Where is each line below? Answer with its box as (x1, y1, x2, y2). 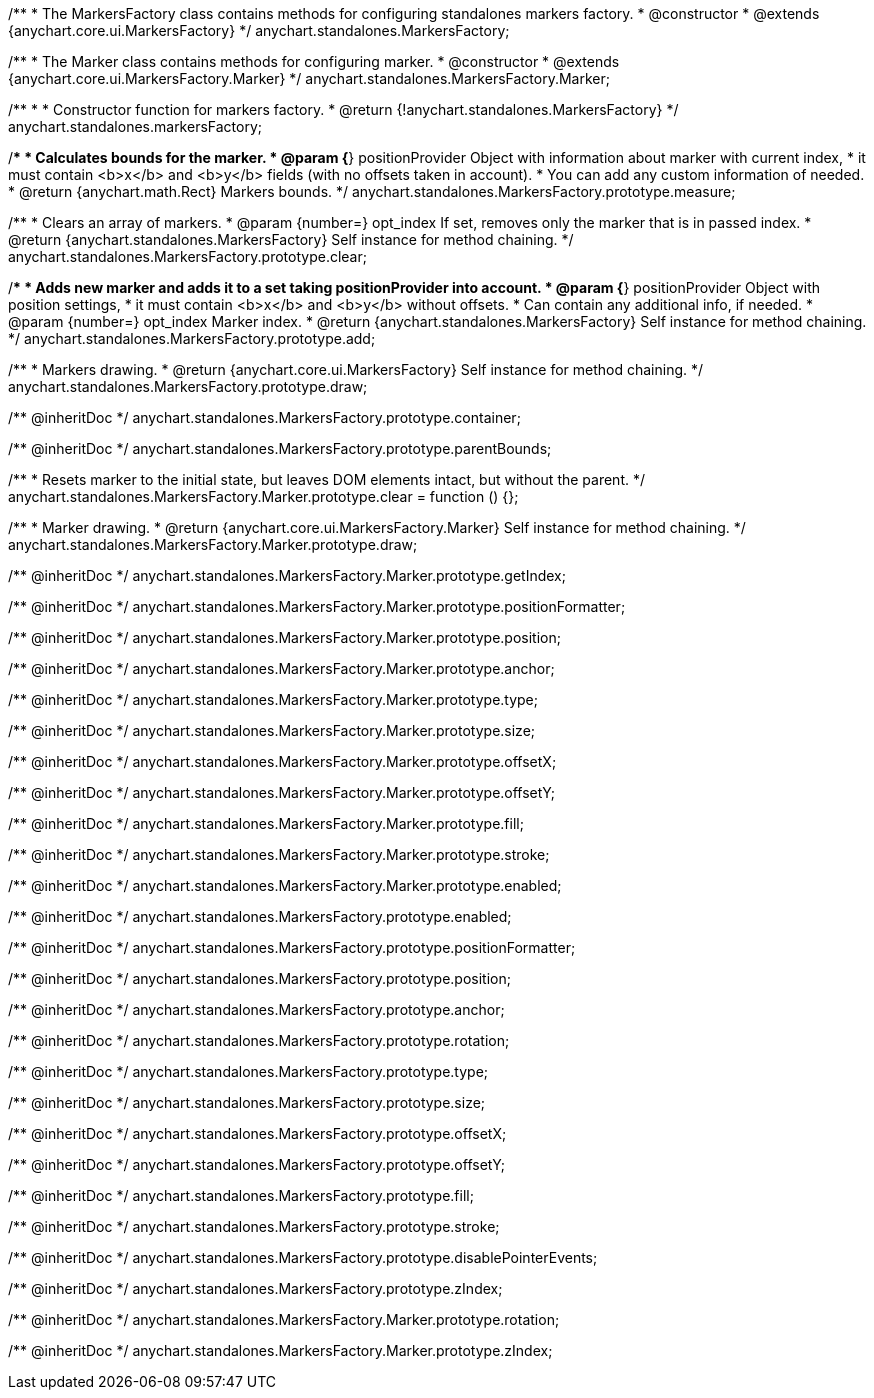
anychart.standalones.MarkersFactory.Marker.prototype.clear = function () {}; (8, 488, 519, 505)
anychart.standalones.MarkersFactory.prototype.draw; (8, 378, 368, 395)
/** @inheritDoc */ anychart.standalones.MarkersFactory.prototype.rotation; (8, 1032, 510, 1049)
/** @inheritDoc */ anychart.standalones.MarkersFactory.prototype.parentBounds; (8, 440, 552, 457)
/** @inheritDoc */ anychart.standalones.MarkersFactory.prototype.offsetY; (8, 1156, 506, 1173)
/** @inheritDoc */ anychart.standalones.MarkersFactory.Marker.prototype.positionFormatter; (8, 598, 626, 615)
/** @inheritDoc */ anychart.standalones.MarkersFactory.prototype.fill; (8, 1187, 474, 1204)
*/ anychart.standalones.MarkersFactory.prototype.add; (8, 330, 376, 347)
